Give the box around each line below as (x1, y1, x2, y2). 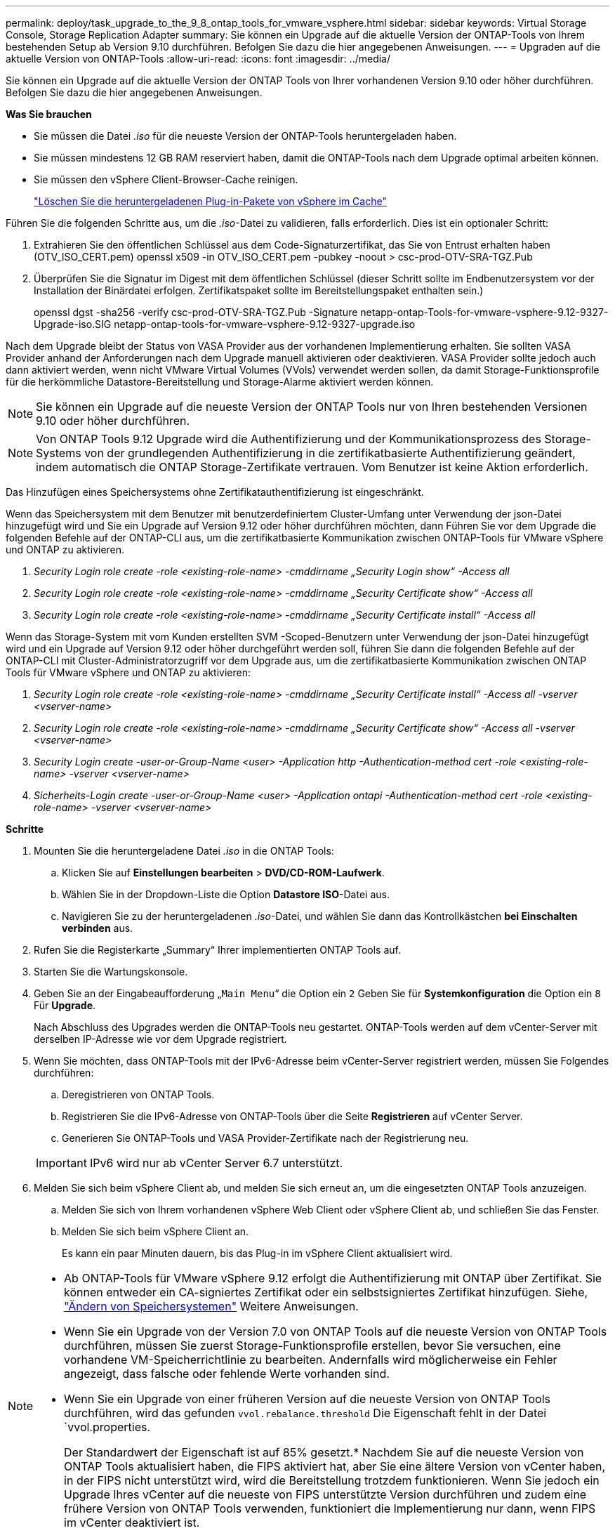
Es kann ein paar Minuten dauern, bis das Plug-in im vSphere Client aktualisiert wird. (62, 1247, 453, 1259)
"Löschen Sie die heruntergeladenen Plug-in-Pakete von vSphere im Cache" (34, 195, 387, 207)
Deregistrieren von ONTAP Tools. (62, 1088, 215, 1100)
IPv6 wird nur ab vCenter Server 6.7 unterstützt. (89, 1156, 343, 1170)
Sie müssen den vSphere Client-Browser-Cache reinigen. (34, 173, 298, 185)
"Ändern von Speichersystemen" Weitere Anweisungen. (64, 1299, 359, 1313)
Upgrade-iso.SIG (34, 318, 112, 330)
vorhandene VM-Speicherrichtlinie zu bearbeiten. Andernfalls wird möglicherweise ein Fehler (64, 1353, 557, 1367)
